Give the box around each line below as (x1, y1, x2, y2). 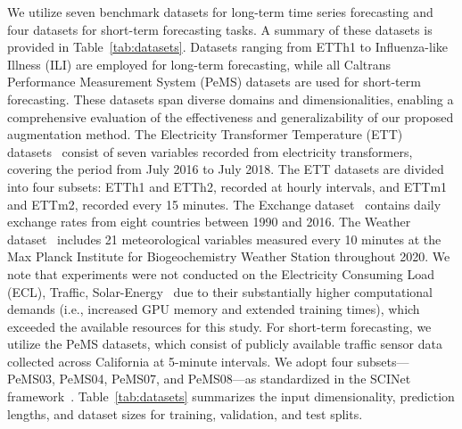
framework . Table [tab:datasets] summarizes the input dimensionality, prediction (7, 387, 455, 406)
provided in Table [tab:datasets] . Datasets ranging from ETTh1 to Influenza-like (7, 37, 448, 56)
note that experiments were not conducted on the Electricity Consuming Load (7, 264, 434, 283)
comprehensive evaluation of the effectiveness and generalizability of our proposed (7, 107, 454, 126)
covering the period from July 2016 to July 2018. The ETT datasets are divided (7, 160, 444, 178)
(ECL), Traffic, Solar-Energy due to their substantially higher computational (7, 282, 433, 301)
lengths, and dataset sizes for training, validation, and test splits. (7, 404, 363, 423)
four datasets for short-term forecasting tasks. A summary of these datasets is (7, 20, 433, 38)
